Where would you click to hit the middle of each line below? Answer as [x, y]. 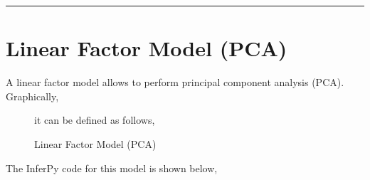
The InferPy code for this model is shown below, [112, 168]
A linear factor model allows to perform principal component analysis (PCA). [175, 82]
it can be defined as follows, [95, 120]
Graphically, [32, 96]
